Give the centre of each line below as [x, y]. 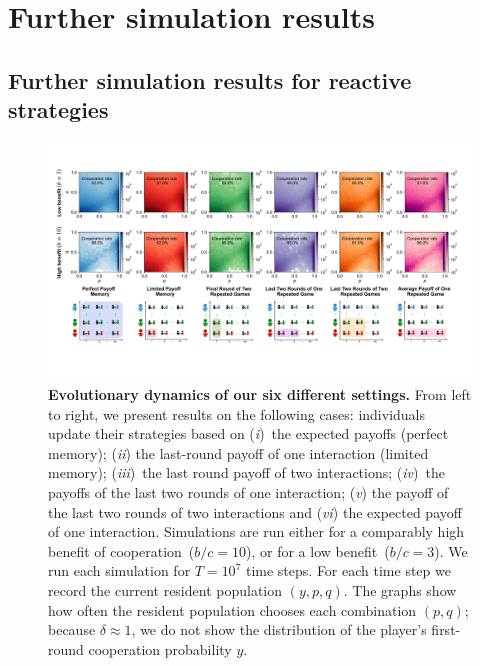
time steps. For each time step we [348, 570]
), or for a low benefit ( [318, 550]
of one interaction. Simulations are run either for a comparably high [256, 531]
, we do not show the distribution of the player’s [279, 629]
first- [446, 629]
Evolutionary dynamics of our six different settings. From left [260, 394]
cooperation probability [160, 648]
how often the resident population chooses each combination [232, 609]
